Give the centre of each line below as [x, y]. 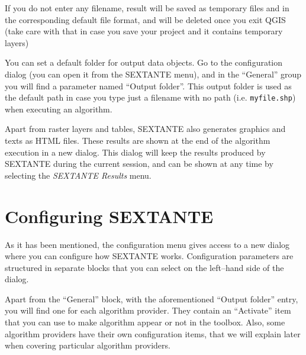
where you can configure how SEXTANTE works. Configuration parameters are [149, 256]
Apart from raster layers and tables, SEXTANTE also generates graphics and [145, 129]
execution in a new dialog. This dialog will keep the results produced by [135, 152]
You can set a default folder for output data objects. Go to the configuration [144, 62]
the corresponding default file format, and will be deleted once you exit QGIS [145, 19]
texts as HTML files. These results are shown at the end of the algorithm [138, 140]
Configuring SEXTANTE [109, 216]
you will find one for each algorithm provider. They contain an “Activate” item [148, 310]
